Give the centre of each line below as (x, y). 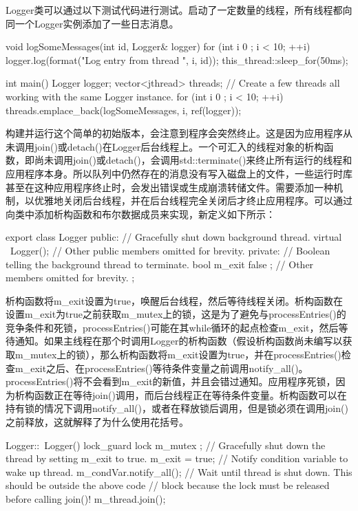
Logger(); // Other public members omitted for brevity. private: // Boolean (170, 250)
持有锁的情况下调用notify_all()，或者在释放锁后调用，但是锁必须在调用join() (177, 408)
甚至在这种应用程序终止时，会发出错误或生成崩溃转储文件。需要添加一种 (169, 187)
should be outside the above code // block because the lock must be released (168, 485)
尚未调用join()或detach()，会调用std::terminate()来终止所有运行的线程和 (193, 160)
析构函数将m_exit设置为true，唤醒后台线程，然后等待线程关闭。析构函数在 (175, 300)
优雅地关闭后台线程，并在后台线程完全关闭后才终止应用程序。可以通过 (193, 200)
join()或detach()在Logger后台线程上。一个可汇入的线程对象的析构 (179, 146)
